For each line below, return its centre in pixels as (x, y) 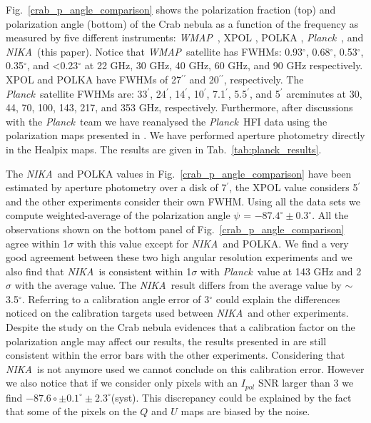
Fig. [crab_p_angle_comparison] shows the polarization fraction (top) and (171, 9)
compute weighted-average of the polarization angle (118, 215)
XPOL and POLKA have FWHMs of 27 (94, 79)
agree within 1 (37, 243)
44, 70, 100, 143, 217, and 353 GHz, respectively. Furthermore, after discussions (179, 107)
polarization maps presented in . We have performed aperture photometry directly (185, 135)
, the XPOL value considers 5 (294, 187)
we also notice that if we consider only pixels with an (122, 383)
